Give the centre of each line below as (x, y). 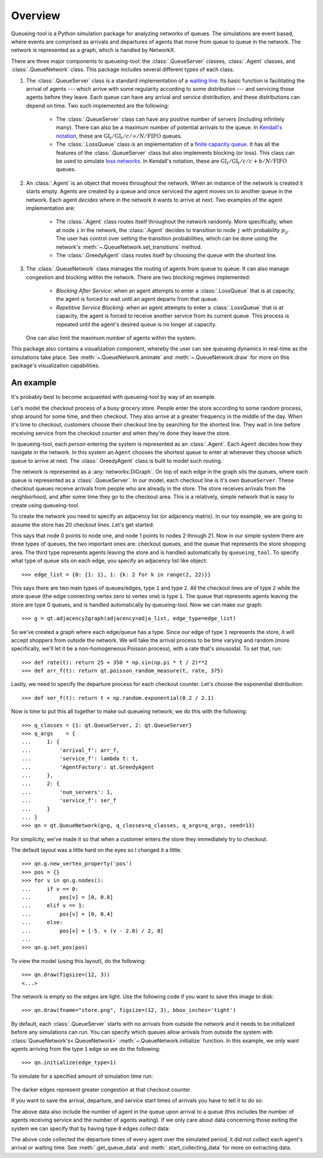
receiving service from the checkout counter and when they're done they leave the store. (121, 433)
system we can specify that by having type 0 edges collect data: (91, 1128)
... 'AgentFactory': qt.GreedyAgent (88, 767)
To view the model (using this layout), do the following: (78, 961)
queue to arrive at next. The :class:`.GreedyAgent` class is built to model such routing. (117, 461)
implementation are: (51, 208)
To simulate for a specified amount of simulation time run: (82, 1076)
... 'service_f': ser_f (69, 801)
